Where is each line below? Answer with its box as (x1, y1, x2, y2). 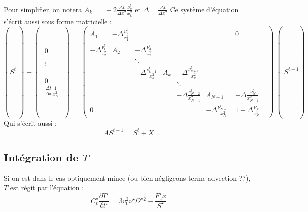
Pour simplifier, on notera (4, 4, 82, 14)
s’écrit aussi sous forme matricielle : (4, 16, 112, 26)
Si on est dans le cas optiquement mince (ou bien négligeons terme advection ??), (4, 172, 251, 183)
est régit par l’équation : (10, 182, 84, 193)
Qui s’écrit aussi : (4, 118, 57, 128)
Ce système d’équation (170, 4, 239, 14)
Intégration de (4, 149, 79, 164)
